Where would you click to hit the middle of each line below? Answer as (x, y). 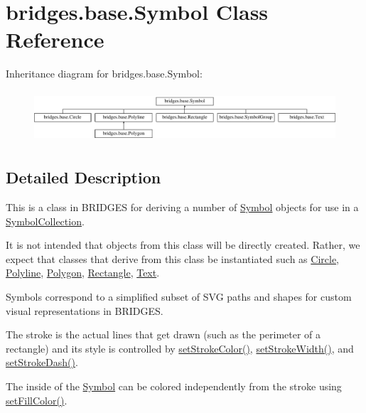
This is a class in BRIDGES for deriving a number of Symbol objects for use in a (182, 207)
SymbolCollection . (45, 221)
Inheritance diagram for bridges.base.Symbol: (104, 74)
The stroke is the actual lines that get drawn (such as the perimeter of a (163, 334)
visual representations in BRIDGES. (85, 310)
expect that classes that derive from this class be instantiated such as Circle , (172, 258)
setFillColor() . (37, 400)
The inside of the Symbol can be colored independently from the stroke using (174, 386)
